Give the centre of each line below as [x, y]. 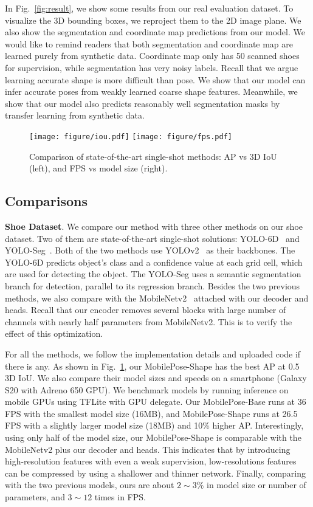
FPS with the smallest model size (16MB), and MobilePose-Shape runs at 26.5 [151, 413]
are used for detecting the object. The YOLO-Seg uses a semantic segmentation [153, 274]
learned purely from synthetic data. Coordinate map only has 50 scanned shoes [152, 56]
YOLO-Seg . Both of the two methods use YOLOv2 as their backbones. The [150, 250]
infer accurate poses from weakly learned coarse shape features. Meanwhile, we [151, 91]
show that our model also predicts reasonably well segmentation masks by [143, 103]
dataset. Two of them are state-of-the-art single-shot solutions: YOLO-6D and [152, 238]
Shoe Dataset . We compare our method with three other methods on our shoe [154, 226]
